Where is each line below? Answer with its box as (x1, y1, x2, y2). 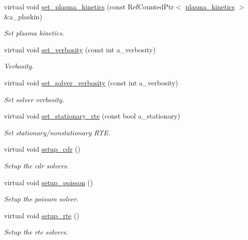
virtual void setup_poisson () (4, 177, 93, 187)
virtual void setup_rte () (4, 210, 79, 220)
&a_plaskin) (4, 11, 43, 21)
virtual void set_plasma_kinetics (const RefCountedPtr (4, 1, 174, 11)
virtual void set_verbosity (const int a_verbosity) (4, 44, 156, 54)
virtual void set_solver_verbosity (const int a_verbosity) (4, 77, 178, 87)
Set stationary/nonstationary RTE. (4, 127, 110, 137)
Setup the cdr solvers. (4, 160, 69, 170)
